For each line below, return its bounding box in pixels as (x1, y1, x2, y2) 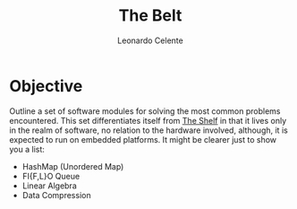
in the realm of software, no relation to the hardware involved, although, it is (9, 125, 288, 135)
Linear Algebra (21, 180, 78, 191)
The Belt (118, 5, 182, 26)
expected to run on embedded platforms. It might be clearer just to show (9, 134, 277, 144)
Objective (9, 75, 83, 96)
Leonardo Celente (117, 35, 183, 46)
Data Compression (21, 189, 91, 200)
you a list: (9, 144, 45, 154)
